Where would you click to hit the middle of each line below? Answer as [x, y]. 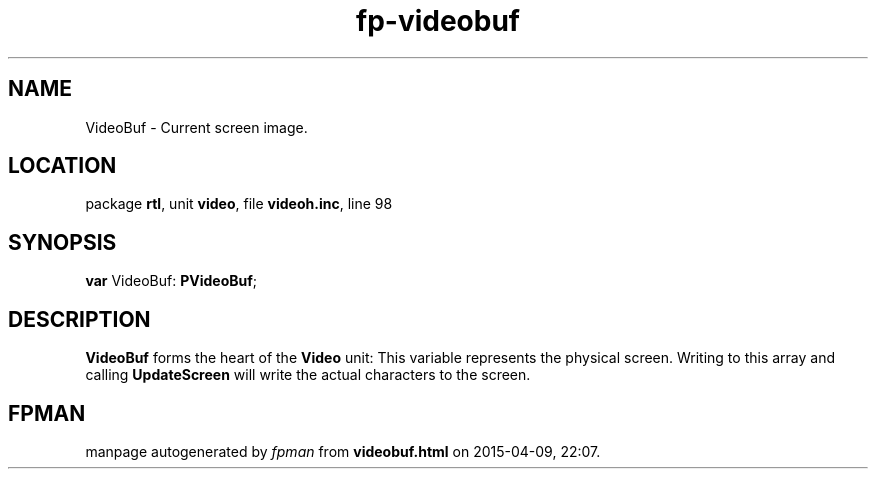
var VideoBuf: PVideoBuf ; [171, 281]
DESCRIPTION [79, 319]
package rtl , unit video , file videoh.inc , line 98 [239, 204]
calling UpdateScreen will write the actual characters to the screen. [308, 375]
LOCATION [62, 166]
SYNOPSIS [62, 242]
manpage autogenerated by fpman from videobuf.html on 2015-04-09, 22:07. [343, 451]
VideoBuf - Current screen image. [196, 127]
